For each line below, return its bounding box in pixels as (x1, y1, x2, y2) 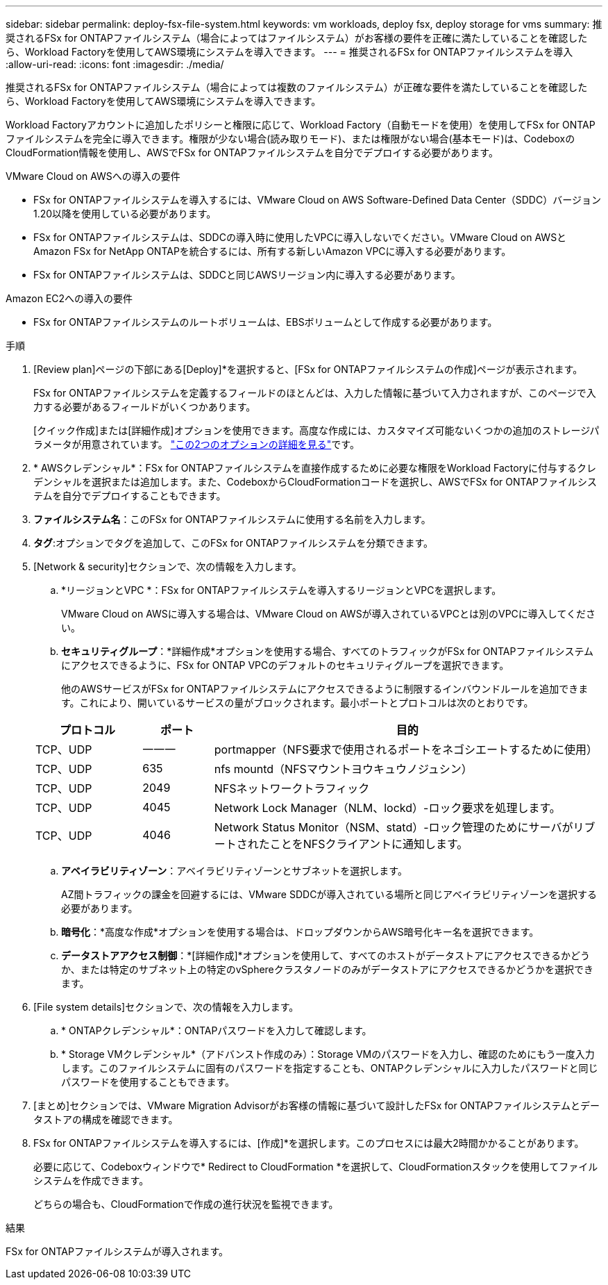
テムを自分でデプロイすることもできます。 (33, 490, 226, 501)
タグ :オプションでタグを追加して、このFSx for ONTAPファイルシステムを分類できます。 (33, 537, 433, 549)
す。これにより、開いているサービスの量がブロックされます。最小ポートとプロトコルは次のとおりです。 (61, 697, 534, 708)
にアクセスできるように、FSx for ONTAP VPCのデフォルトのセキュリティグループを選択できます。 (61, 659, 509, 671)
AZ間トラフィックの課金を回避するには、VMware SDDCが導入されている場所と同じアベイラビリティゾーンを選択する (61, 888, 598, 900)
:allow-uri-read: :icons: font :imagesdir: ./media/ (6, 58, 224, 70)
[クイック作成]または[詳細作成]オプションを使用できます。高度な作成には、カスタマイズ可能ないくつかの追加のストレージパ (33, 424, 600, 436)
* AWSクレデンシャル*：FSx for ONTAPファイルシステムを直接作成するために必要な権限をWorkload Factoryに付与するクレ (33, 462, 597, 474)
